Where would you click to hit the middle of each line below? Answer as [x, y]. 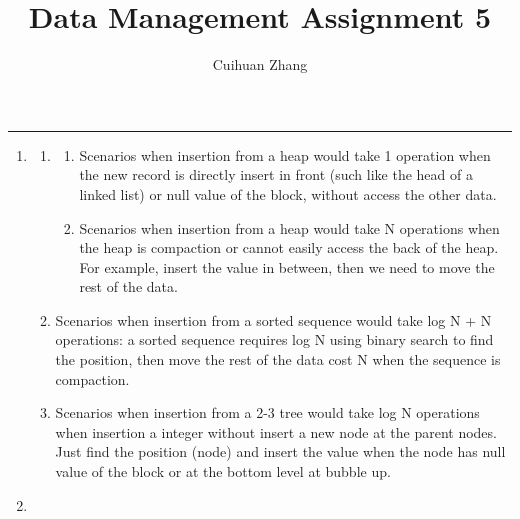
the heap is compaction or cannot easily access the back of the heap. [289, 247]
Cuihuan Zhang [260, 64]
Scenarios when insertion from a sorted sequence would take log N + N [273, 319]
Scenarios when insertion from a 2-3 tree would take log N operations [267, 412]
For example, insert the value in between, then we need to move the [287, 266]
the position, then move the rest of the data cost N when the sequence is [278, 359]
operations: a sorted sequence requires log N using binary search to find [274, 339]
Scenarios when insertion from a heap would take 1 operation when [285, 154]
